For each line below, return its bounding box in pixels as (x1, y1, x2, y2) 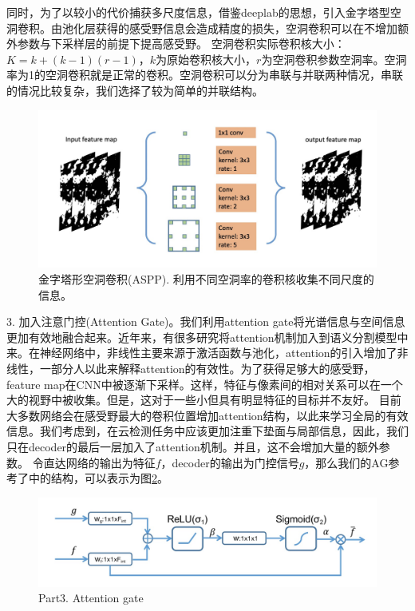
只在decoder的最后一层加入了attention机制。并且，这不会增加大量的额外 (6, 438, 379, 455)
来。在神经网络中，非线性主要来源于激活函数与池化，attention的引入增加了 (6, 344, 397, 361)
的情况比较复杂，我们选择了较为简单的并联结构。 (6, 81, 263, 98)
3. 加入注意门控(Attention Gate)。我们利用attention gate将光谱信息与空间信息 (6, 313, 405, 330)
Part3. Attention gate (38, 589, 144, 606)
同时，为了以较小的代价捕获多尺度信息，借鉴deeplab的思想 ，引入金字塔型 (6, 4, 390, 20)
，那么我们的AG (304, 454, 389, 470)
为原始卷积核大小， (156, 50, 257, 67)
